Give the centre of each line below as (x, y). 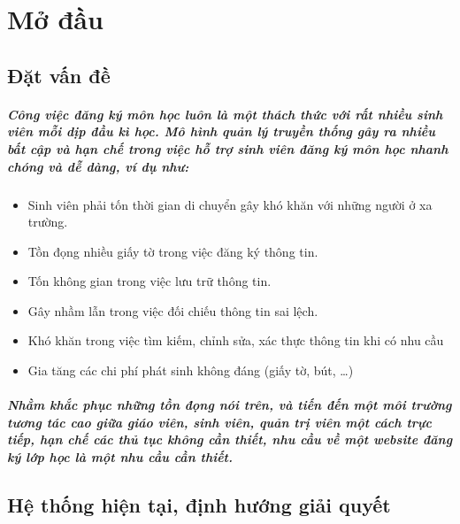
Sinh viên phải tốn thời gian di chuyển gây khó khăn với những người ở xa (230, 204)
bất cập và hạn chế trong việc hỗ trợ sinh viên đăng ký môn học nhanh (228, 148)
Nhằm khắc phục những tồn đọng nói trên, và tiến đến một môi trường (230, 405)
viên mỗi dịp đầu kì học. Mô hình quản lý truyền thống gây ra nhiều (222, 131)
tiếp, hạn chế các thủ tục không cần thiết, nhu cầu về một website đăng (230, 439)
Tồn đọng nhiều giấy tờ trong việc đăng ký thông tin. (173, 251)
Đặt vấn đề (59, 75)
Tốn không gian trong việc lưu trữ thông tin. (149, 281)
